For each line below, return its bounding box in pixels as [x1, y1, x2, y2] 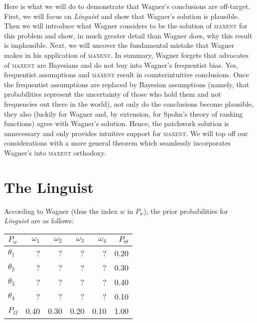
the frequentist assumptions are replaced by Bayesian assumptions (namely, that [4, 79, 250, 89]
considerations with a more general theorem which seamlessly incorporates [4, 138, 231, 148]
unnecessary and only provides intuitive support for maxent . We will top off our [4, 128, 248, 138]
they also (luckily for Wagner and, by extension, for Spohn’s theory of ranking [4, 108, 243, 119]
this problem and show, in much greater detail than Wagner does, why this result [4, 30, 253, 40]
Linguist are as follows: [4, 215, 74, 226]
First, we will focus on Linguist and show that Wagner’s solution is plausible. [4, 10, 240, 21]
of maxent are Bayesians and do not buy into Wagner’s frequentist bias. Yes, [4, 59, 238, 70]
